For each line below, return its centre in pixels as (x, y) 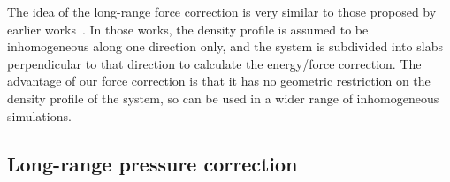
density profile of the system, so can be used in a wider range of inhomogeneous (223, 98)
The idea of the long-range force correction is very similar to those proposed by (222, 11)
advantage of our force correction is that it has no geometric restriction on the (219, 81)
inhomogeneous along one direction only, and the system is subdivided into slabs (225, 46)
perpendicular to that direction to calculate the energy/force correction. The (214, 63)
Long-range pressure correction (153, 163)
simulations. (39, 115)
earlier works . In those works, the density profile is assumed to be (188, 29)
